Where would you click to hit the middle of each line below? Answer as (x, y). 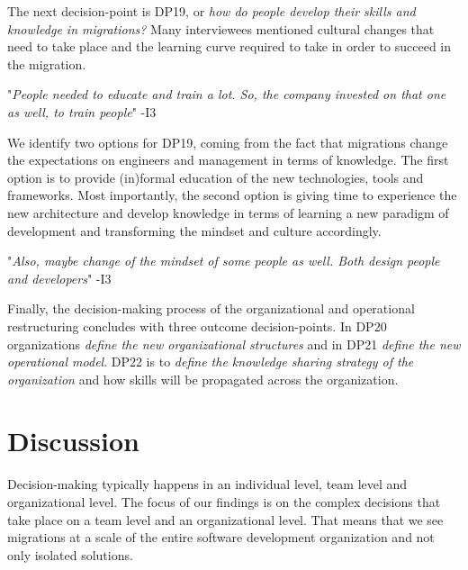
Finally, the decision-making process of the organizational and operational (211, 308)
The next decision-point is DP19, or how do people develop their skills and (211, 11)
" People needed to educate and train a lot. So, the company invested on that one (227, 94)
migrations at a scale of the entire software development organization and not (221, 537)
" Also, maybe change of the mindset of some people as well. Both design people (224, 261)
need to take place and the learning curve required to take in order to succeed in (229, 46)
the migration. (47, 63)
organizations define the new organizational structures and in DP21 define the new (234, 344)
